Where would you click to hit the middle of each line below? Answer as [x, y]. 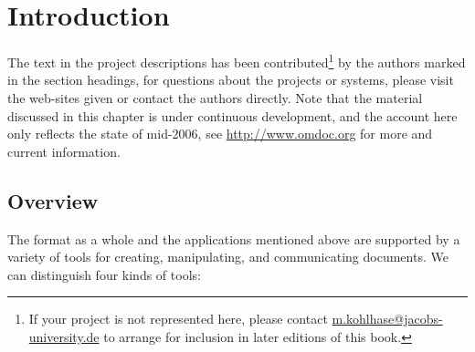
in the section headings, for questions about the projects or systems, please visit [231, 80]
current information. [64, 151]
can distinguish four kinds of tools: [104, 274]
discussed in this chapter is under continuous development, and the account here [232, 115]
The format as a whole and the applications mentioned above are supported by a [234, 238]
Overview [53, 200]
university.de [64, 336]
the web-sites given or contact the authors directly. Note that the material [215, 97]
